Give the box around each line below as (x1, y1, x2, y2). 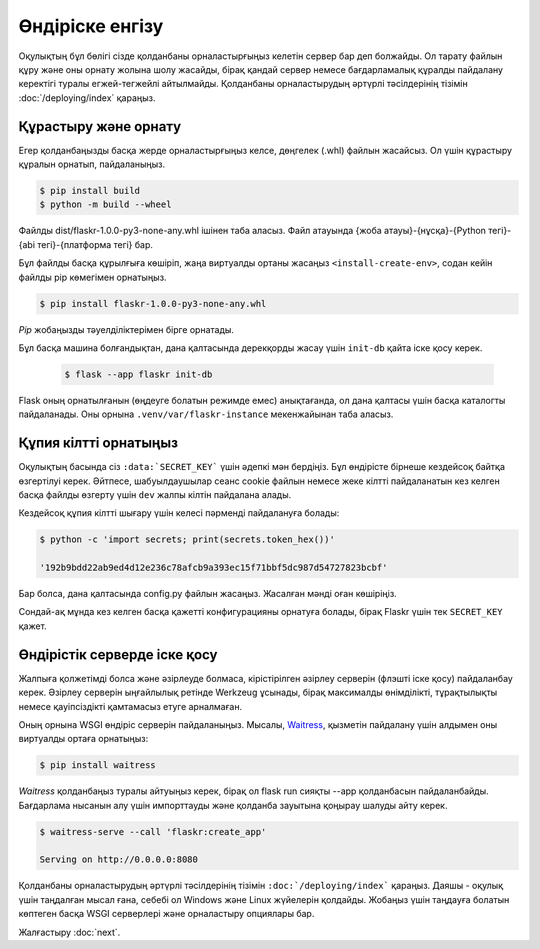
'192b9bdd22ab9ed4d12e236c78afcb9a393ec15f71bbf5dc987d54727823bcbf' (39, 562, 388, 574)
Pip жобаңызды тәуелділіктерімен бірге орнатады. (18, 323, 235, 335)
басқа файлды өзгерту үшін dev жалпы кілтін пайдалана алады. (18, 488, 292, 500)
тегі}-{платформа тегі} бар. (36, 238, 154, 250)
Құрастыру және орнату (18, 118, 182, 135)
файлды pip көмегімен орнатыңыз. (18, 271, 167, 283)
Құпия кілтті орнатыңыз (18, 435, 179, 452)
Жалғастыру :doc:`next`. (18, 926, 121, 938)
